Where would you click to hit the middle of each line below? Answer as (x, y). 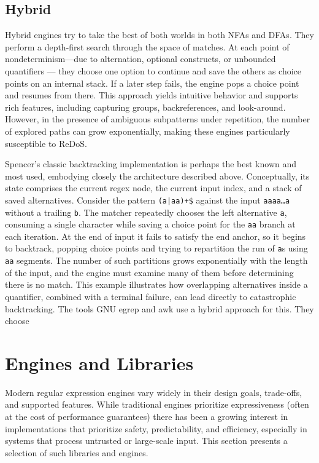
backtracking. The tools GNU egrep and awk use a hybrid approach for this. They (159, 308)
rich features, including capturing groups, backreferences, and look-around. (145, 107)
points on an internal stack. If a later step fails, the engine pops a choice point (152, 83)
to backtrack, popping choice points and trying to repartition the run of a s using (156, 248)
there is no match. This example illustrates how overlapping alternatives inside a (156, 284)
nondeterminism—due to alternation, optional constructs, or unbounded (140, 59)
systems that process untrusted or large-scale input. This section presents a (146, 441)
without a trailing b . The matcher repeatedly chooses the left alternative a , (146, 212)
